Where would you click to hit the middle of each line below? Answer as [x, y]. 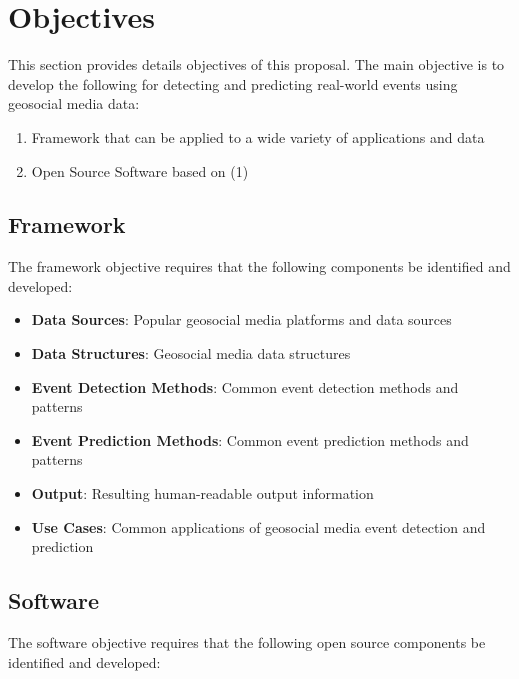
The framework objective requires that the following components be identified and [259, 266]
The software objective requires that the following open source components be [247, 642]
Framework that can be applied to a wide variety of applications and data [258, 136]
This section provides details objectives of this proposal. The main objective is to [256, 64]
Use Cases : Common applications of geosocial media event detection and [258, 526]
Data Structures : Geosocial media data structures [191, 353]
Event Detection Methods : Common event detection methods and [245, 386]
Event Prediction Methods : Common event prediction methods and [250, 439]
